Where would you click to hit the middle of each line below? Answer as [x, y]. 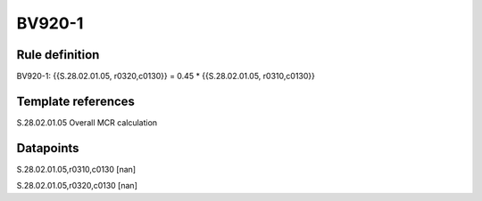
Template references [76, 101]
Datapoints [48, 148]
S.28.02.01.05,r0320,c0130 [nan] [77, 186]
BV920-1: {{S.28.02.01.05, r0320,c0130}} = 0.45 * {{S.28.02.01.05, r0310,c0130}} [166, 76]
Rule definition [58, 55]
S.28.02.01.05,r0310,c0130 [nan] [76, 169]
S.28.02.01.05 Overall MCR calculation [87, 122]
